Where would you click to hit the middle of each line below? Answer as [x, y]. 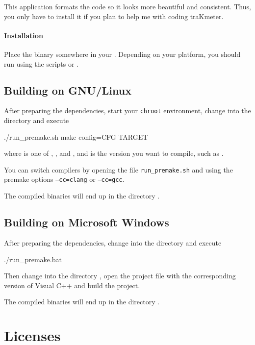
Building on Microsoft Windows [87, 222]
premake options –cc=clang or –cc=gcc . [64, 179]
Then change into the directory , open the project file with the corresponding [120, 276]
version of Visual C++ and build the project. [72, 285]
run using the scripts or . [41, 63]
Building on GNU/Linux [68, 90]
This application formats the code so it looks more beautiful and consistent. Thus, [127, 6]
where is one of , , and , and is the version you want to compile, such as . [114, 153]
